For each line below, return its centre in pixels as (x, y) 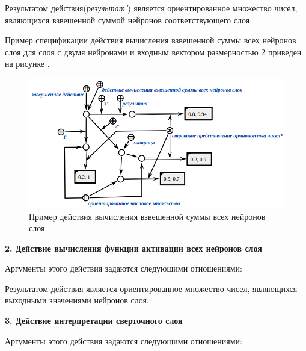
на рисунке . (27, 64)
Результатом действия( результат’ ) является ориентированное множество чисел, (151, 8)
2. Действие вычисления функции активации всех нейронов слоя (133, 248)
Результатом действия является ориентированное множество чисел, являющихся (151, 288)
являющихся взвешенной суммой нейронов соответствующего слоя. (129, 20)
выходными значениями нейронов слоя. (77, 300)
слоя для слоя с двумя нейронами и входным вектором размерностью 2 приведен (153, 51)
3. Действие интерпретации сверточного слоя (94, 321)
